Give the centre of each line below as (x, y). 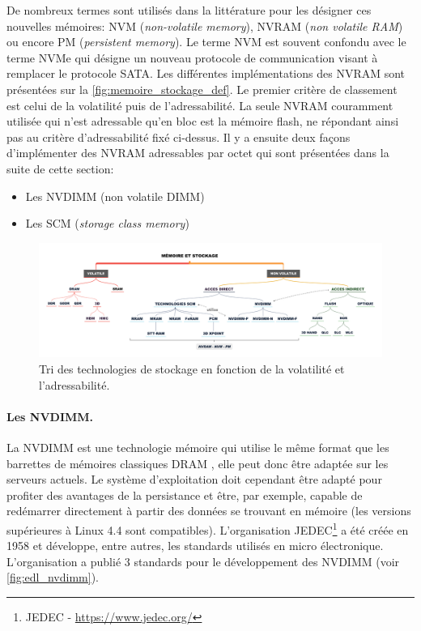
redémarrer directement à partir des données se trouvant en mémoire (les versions (209, 511)
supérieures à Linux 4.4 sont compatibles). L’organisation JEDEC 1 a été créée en (208, 528)
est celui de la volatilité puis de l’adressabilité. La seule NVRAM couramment (200, 105)
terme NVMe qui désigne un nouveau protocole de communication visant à (192, 57)
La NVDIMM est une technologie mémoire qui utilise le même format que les (198, 447)
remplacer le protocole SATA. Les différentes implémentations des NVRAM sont (206, 73)
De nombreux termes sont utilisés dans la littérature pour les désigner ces (189, 10)
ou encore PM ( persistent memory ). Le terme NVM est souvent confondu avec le (206, 42)
